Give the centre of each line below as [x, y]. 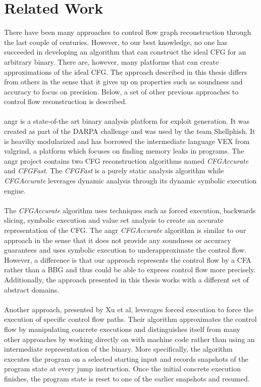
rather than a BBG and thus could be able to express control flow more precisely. [130, 270]
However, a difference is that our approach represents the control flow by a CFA [128, 259]
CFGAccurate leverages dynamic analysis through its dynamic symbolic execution [130, 181]
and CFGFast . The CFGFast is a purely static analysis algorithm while [114, 171]
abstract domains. [32, 289]
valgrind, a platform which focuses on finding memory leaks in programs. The [124, 151]
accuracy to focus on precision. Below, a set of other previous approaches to [121, 91]
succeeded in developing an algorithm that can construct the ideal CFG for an [125, 52]
